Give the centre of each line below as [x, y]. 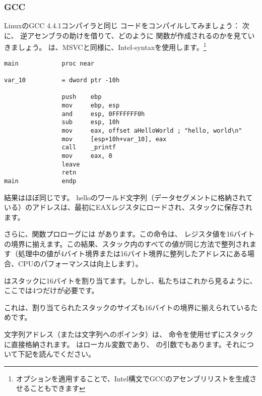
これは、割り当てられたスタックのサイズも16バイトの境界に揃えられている [127, 307]
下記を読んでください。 [56, 354]
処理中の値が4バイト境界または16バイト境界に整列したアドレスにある [133, 253]
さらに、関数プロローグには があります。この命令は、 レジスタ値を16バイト [129, 234]
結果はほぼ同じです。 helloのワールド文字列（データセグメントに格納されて [128, 197]
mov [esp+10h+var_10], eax [114, 139]
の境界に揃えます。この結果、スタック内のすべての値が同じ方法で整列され [127, 243]
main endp [40, 181]
